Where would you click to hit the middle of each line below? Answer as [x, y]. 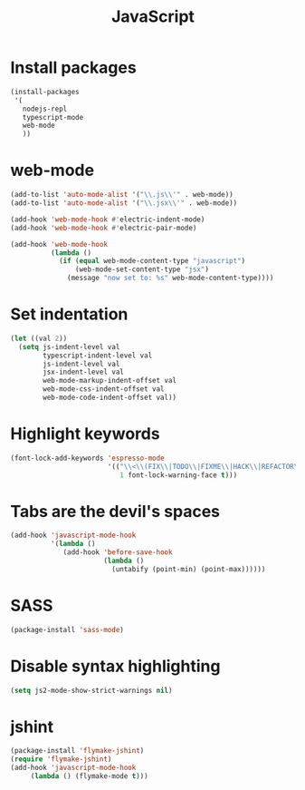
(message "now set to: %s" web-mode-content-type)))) [171, 278]
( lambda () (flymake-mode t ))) [89, 776]
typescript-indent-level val [98, 356]
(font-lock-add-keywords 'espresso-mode [88, 458]
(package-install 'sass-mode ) [67, 629]
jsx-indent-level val [84, 372]
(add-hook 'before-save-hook [118, 552]
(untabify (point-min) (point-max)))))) [188, 569]
